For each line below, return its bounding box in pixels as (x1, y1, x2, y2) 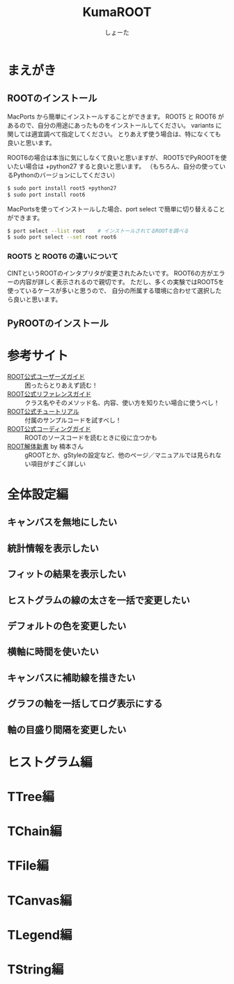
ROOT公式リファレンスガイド (7, 389, 92, 398)
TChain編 (7, 823, 63, 840)
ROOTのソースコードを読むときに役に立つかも (24, 433, 158, 442)
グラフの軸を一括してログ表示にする (7, 698, 163, 710)
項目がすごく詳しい (30, 459, 86, 468)
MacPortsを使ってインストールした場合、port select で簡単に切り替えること (7, 204, 226, 213)
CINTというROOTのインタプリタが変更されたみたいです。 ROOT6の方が (7, 269, 213, 277)
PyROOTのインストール (7, 317, 109, 329)
